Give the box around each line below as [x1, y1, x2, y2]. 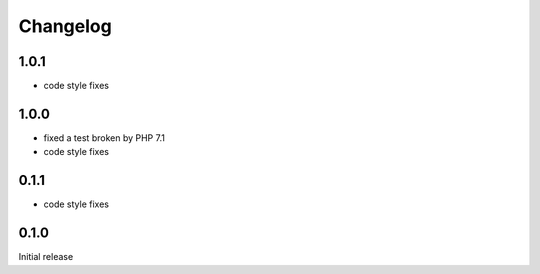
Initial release [18, 251, 74, 263]
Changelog [18, 15, 112, 37]
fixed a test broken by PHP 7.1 [43, 131, 165, 144]
